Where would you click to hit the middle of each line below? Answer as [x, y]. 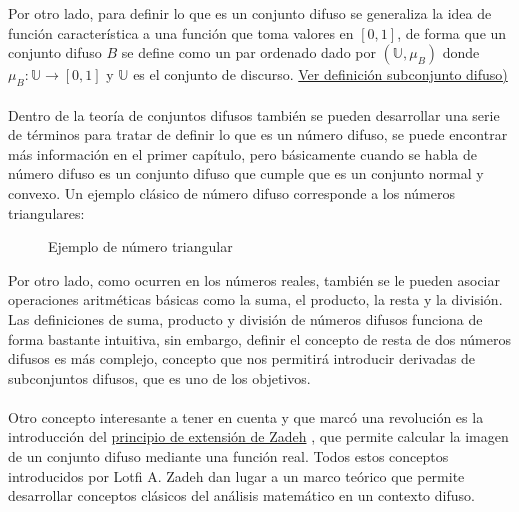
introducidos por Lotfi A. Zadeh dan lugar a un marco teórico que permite [236, 475]
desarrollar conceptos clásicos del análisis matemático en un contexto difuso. [241, 495]
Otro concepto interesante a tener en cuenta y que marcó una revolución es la [246, 416]
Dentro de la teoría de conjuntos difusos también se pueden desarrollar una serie [254, 114]
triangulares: [46, 212]
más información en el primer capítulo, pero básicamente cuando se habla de [242, 153]
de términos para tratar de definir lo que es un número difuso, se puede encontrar [258, 134]
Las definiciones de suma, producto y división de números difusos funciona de [245, 318]
